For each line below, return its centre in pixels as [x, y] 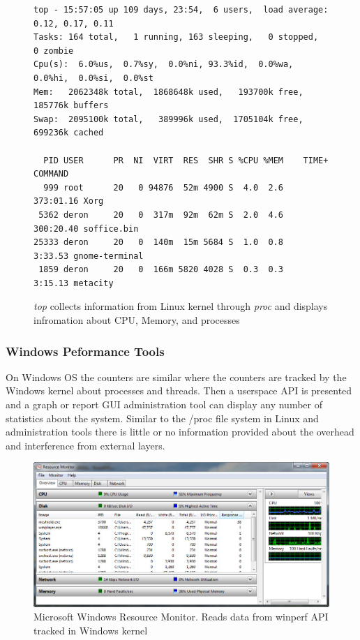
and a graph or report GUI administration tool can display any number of [164, 404]
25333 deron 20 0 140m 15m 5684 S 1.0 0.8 [158, 243]
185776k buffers [71, 106]
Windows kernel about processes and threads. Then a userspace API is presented [179, 390]
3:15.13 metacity [74, 283]
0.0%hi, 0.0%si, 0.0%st [93, 78]
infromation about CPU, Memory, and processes [137, 320]
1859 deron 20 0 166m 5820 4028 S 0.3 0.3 [161, 270]
